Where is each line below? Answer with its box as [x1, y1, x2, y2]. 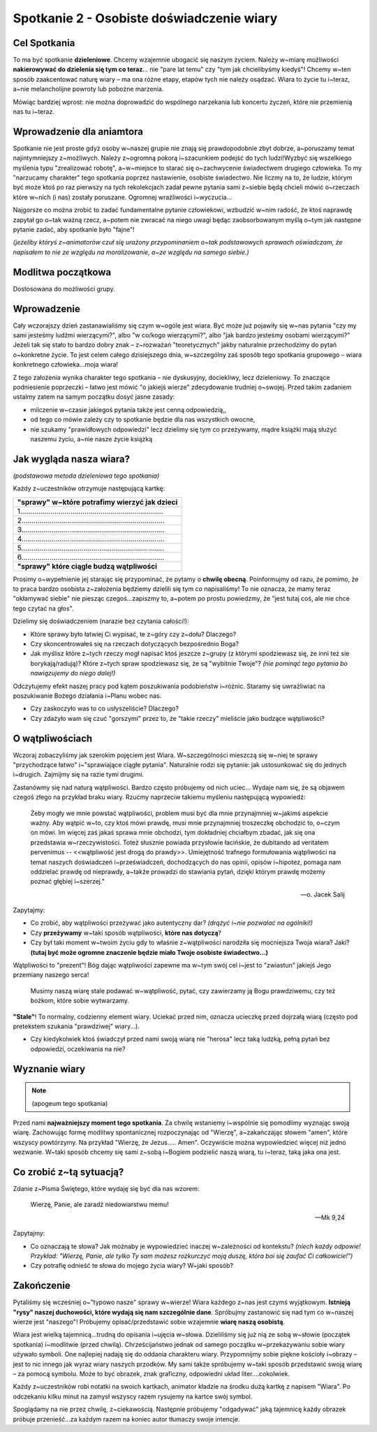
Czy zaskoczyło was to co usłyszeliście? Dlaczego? [30, 704, 179, 713]
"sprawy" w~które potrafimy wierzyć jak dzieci [17, 497, 178, 506]
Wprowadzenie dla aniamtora [13, 126, 143, 138]
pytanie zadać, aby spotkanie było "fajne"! [13, 226, 135, 234]
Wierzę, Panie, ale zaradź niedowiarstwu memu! [30, 1200, 169, 1208]
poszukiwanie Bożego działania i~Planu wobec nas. [13, 692, 162, 700]
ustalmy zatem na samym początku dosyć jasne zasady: [13, 393, 175, 401]
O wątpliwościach [13, 732, 93, 744]
